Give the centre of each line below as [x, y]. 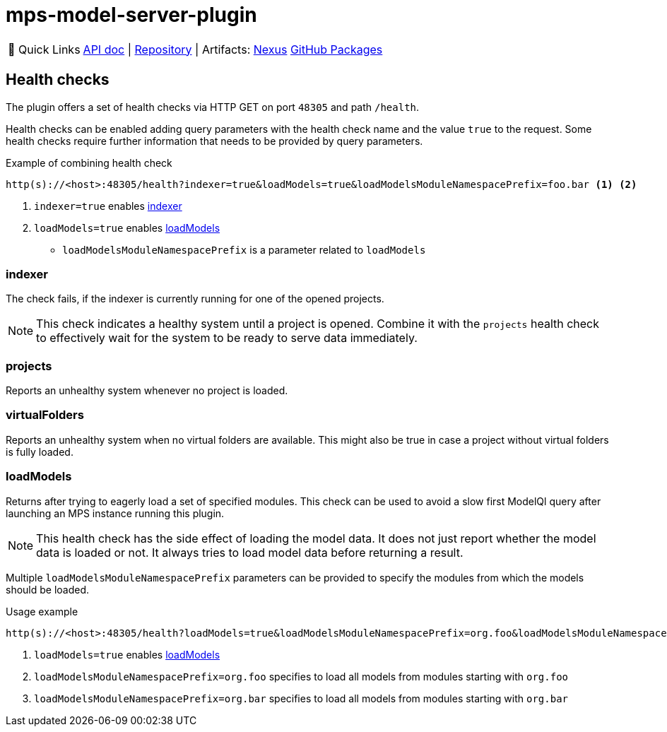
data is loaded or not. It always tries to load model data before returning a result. [250, 552]
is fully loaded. [40, 451]
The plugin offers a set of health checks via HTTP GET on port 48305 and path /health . [213, 107]
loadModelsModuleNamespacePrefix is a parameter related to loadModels [244, 249]
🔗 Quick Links [44, 49]
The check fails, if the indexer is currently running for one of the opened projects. [195, 299]
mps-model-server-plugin [131, 15]
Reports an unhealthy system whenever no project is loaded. [147, 391]
